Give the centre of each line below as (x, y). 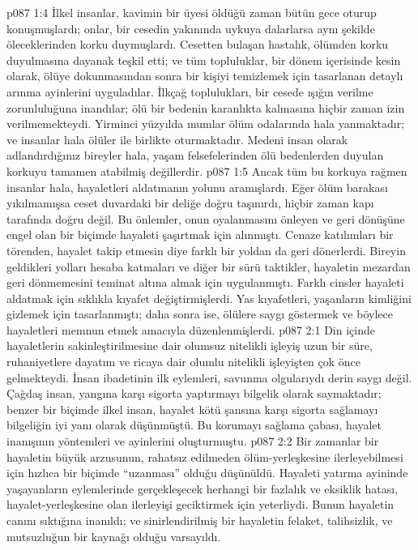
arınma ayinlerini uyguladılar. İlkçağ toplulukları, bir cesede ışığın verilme (190, 91)
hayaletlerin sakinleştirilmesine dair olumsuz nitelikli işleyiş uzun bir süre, (190, 345)
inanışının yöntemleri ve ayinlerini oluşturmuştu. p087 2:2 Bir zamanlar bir (193, 441)
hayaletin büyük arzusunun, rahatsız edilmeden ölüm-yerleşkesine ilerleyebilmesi (205, 456)
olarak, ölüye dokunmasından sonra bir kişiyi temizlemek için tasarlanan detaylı (205, 76)
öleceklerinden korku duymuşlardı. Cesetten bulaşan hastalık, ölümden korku (198, 44)
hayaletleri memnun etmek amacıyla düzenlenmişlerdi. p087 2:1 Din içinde (191, 329)
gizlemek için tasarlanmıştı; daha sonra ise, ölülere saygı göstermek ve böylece (200, 314)
